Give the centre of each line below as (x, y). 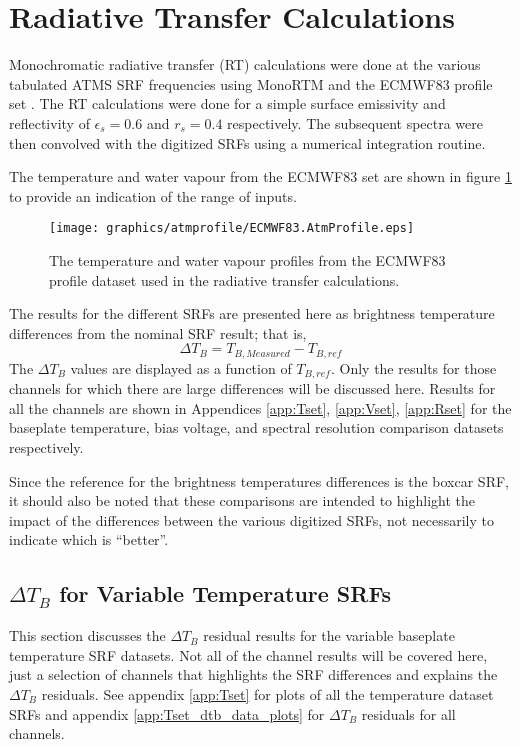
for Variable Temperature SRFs (225, 593)
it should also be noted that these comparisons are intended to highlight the (242, 500)
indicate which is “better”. (89, 539)
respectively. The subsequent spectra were (355, 122)
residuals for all (408, 713)
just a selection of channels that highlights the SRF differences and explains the (253, 674)
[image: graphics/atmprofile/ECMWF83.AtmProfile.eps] (232, 228)
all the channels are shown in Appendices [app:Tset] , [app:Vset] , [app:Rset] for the (260, 407)
